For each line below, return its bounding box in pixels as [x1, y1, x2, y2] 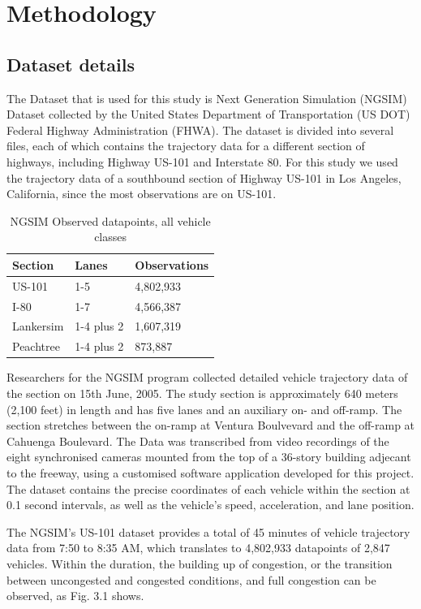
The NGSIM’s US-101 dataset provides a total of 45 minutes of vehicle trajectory [6, 523, 410, 540]
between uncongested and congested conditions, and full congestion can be [6, 571, 376, 588]
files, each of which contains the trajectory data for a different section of [6, 137, 365, 154]
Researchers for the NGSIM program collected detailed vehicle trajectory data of [6, 369, 408, 386]
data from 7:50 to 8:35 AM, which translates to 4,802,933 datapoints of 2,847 [6, 539, 390, 556]
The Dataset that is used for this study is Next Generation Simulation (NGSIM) [6, 89, 407, 106]
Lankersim [12, 317, 64, 335]
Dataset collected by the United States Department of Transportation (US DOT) [6, 106, 410, 123]
